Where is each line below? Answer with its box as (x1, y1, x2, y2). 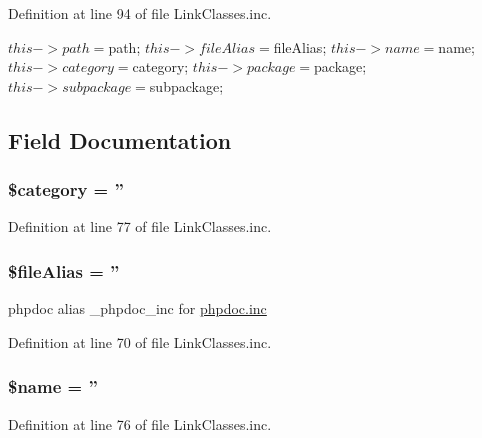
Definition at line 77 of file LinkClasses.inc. (8, 216, 272, 237)
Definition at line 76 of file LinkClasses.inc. (8, 413, 272, 434)
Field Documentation (8, 124, 232, 155)
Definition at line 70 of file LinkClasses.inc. (8, 331, 272, 352)
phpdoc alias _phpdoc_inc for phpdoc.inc (8, 298, 267, 319)
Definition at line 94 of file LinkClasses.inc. (8, 3, 272, 23)
